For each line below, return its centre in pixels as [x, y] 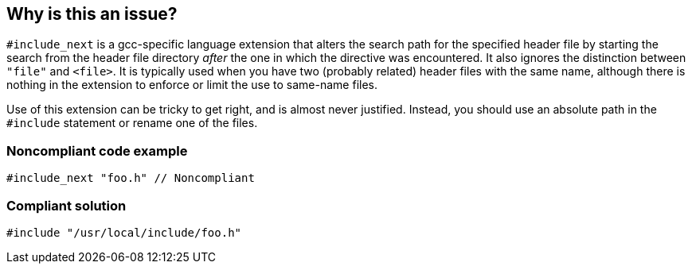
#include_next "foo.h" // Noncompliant [131, 178]
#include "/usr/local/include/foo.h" [124, 232]
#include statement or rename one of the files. [132, 123]
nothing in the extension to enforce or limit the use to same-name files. [192, 85]
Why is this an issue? [92, 14]
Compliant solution [66, 205]
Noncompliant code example [97, 150]
